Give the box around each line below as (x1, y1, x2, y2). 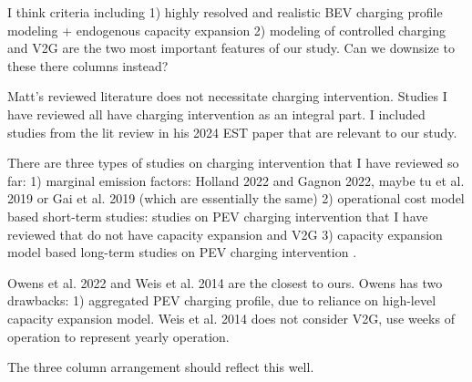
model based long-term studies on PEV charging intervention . (7, 243, 357, 262)
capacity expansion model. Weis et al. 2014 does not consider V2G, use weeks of (7, 308, 455, 327)
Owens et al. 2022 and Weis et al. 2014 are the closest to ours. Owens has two (7, 273, 443, 292)
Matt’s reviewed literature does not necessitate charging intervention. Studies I (7, 87, 447, 106)
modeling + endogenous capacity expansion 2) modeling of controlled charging (7, 20, 446, 39)
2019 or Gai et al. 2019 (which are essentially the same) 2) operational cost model (7, 189, 465, 208)
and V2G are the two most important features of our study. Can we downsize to (7, 38, 455, 57)
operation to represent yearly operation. (7, 326, 230, 346)
